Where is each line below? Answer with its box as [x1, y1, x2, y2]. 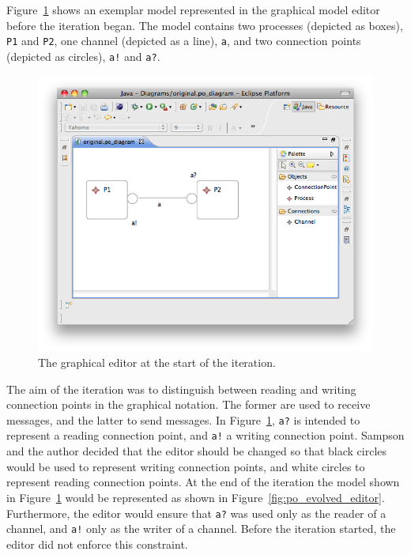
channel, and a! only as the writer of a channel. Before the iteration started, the [6, 520, 396, 537]
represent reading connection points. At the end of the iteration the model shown [6, 474, 400, 490]
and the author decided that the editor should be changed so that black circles [6, 443, 387, 459]
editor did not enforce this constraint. [6, 535, 188, 552]
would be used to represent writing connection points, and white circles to [6, 458, 365, 474]
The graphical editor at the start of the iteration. [38, 354, 276, 371]
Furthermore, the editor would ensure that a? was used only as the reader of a [6, 504, 386, 521]
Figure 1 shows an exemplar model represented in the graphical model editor [6, 2, 380, 17]
